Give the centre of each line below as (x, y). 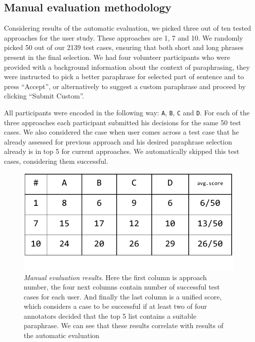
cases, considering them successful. (56, 161)
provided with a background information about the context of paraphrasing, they (127, 67)
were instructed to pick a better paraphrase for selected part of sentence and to (124, 76)
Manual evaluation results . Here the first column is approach (115, 277)
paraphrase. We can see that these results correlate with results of (124, 325)
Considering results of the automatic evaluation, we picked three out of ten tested (128, 28)
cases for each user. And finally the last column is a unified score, (123, 296)
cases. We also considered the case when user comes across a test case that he (122, 132)
